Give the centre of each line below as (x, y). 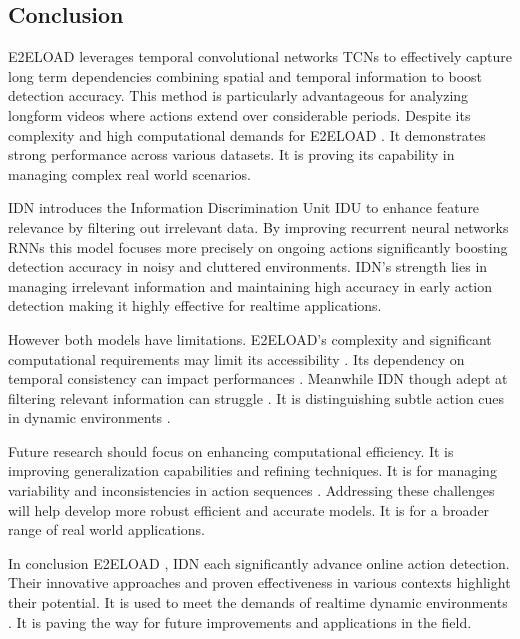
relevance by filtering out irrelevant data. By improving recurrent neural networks (258, 226)
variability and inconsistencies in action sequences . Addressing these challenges (251, 490)
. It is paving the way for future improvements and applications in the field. (240, 621)
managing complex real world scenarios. (129, 173)
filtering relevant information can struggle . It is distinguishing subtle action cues (256, 397)
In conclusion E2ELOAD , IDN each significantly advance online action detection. (259, 562)
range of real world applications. (106, 529)
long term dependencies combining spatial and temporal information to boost (245, 75)
